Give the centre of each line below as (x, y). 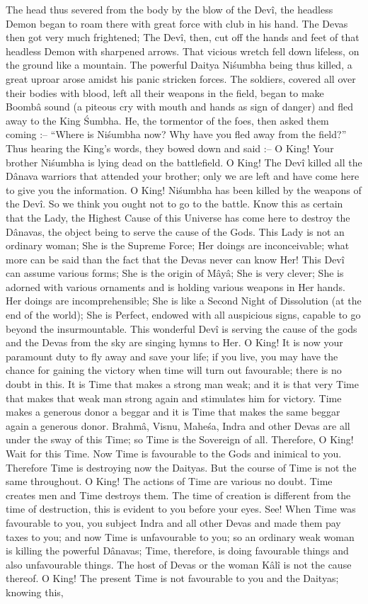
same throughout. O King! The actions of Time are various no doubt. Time (169, 481)
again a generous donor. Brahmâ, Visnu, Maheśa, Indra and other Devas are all (178, 425)
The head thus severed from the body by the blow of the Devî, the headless (169, 9)
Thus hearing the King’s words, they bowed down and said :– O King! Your (170, 148)
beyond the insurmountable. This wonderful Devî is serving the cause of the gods (182, 328)
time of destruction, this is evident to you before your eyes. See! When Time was (181, 509)
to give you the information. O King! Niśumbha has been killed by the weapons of (184, 189)
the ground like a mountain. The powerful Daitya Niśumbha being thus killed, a (179, 65)
